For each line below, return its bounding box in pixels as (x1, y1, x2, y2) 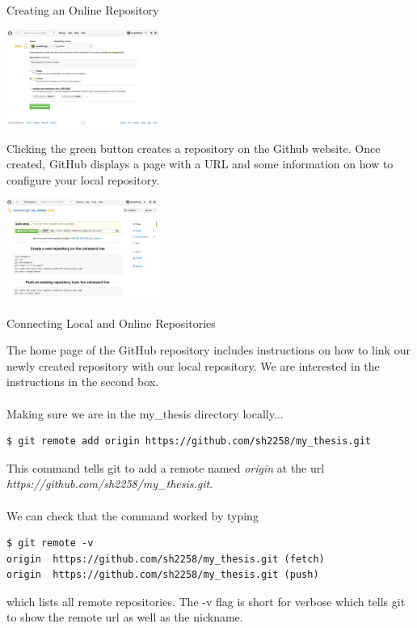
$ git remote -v (6, 537, 94, 549)
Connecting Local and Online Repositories (6, 314, 216, 331)
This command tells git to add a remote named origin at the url (6, 459, 325, 476)
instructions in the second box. (6, 373, 159, 390)
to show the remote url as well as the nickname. (6, 609, 243, 626)
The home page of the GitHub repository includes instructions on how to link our (6, 342, 411, 359)
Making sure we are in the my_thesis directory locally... (6, 405, 284, 422)
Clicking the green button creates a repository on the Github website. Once (6, 139, 381, 156)
